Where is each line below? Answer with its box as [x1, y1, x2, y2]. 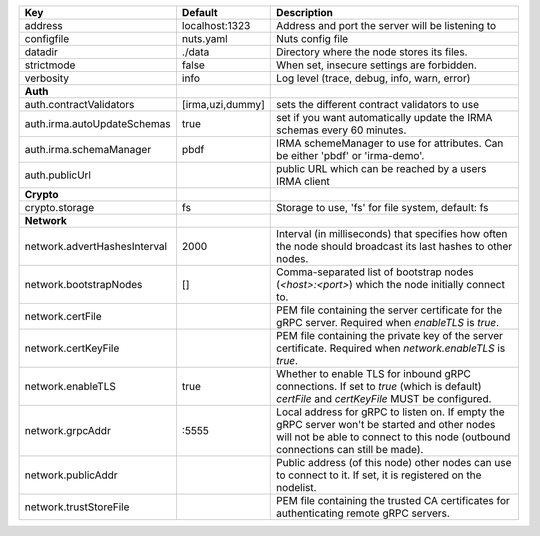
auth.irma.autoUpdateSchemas [24, 117, 171, 130]
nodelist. [276, 481, 317, 494]
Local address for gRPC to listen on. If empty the [276, 405, 505, 419]
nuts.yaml [181, 32, 229, 45]
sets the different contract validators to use [276, 98, 480, 111]
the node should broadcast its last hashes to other [276, 240, 513, 253]
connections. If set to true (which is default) [276, 380, 482, 393]
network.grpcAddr [24, 424, 112, 437]
